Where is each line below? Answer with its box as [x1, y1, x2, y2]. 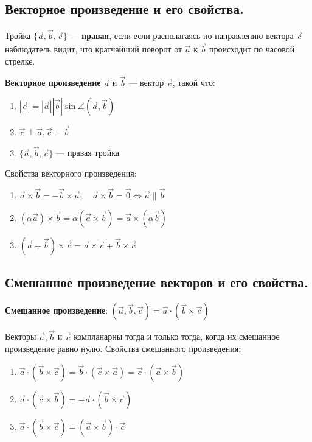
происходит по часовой [209, 43, 295, 55]
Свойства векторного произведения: [5, 167, 137, 180]
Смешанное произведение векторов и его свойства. [5, 273, 308, 292]
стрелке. [5, 54, 35, 67]
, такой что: [172, 76, 215, 89]
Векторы [5, 330, 36, 343]
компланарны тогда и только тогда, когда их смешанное [74, 330, 280, 343]
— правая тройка [56, 146, 119, 159]
